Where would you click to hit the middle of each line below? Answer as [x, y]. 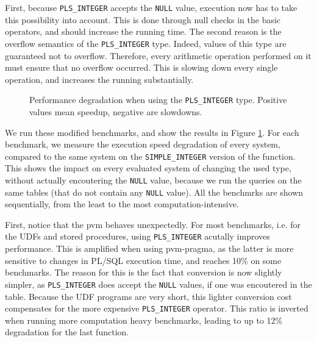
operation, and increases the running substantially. [99, 79]
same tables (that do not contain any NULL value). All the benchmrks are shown [154, 192]
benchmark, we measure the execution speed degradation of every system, [143, 144]
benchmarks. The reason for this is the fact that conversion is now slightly [144, 272]
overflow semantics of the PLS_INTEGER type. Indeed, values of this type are [146, 43]
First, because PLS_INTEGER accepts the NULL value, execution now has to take [151, 7]
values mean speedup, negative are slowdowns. [116, 111]
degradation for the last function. [67, 332]
